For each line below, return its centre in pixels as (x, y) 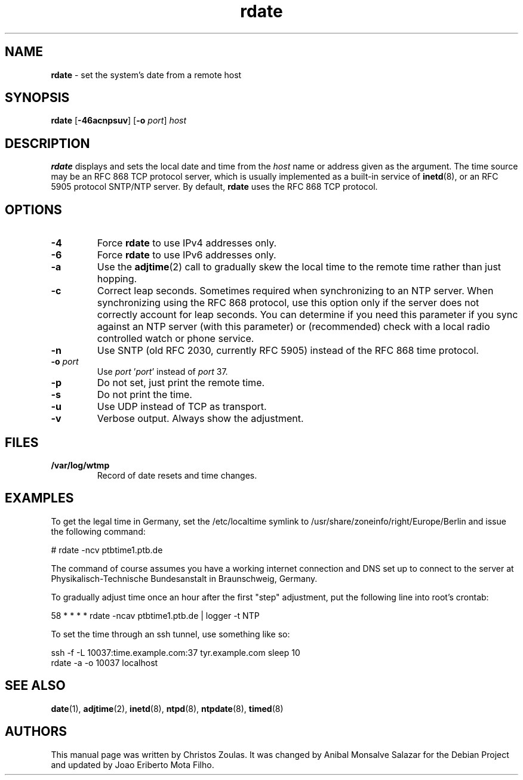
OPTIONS (33, 209)
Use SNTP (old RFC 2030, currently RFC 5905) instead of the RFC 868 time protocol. (288, 351)
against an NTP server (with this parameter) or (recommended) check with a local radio (293, 327)
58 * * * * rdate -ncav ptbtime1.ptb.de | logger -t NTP (155, 615)
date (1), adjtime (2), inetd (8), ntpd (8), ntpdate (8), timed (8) (167, 708)
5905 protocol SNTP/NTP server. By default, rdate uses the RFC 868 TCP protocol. (214, 187)
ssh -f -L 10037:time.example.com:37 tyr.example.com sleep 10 (176, 652)
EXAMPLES (39, 498)
